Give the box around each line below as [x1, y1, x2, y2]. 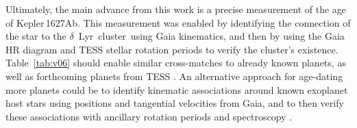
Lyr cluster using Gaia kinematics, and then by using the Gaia [78, 29, 345, 43]
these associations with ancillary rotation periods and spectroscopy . [5, 109, 292, 123]
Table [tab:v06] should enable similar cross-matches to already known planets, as [5, 55, 346, 70]
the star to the [5, 29, 66, 43]
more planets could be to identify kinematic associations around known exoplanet [5, 82, 348, 97]
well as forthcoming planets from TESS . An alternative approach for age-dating [5, 68, 343, 83]
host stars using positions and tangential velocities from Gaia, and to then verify [5, 96, 344, 110]
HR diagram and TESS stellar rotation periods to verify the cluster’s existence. [5, 42, 338, 56]
